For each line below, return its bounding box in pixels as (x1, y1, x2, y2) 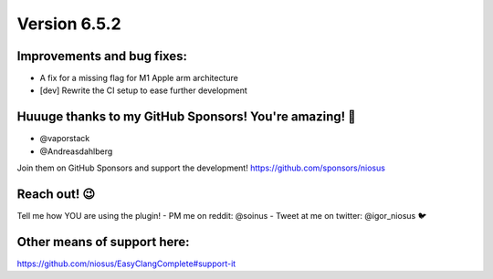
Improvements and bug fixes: (16, 48, 187, 64)
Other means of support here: (16, 233, 191, 250)
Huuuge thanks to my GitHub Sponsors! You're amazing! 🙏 (16, 109, 356, 125)
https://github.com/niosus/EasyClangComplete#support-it (16, 258, 236, 269)
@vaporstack (39, 133, 90, 144)
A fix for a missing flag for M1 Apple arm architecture (39, 73, 239, 84)
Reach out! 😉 (16, 186, 96, 201)
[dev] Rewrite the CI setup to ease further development (39, 85, 248, 96)
